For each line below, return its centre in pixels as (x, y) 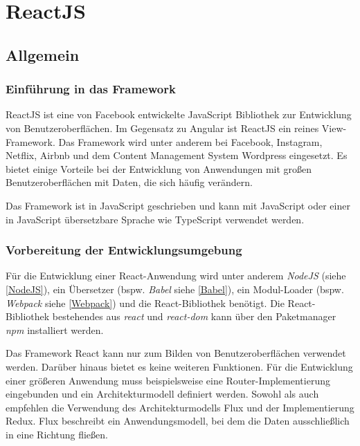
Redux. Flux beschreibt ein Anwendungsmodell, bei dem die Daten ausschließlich (178, 421)
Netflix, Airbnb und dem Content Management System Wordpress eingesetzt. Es (177, 155)
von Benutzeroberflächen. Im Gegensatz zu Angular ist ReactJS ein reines (162, 128)
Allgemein (43, 54)
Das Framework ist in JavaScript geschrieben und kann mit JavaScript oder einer (178, 205)
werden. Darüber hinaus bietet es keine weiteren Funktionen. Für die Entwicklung (179, 366)
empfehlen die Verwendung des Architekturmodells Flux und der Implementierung (180, 407)
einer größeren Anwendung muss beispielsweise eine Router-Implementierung (168, 380)
